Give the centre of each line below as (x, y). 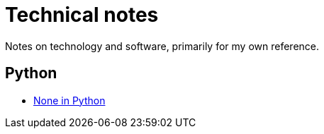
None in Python (69, 100)
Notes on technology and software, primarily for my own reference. (162, 46)
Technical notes (82, 15)
